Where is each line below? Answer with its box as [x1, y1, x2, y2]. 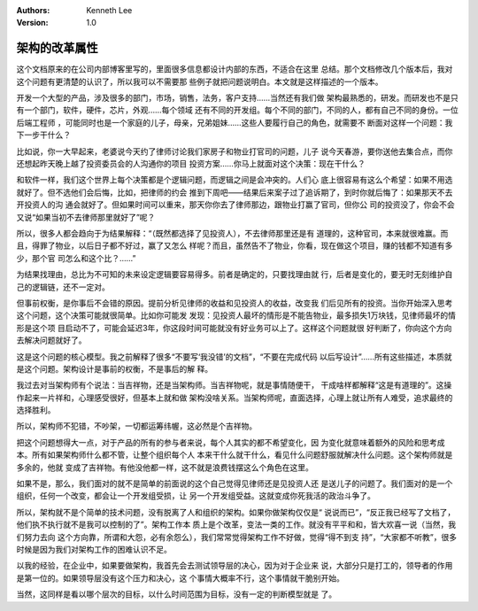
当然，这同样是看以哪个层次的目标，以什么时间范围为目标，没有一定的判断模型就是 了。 [16, 589, 336, 599]
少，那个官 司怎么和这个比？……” [16, 252, 136, 263]
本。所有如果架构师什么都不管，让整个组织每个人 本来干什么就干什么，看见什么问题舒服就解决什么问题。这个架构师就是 [16, 450, 453, 460]
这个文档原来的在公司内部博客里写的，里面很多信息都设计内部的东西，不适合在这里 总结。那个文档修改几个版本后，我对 [16, 64, 453, 74]
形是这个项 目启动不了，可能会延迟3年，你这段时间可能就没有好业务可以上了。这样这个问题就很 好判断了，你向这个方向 [16, 322, 452, 333]
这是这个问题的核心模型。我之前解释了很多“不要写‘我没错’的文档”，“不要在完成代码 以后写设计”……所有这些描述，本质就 [16, 351, 452, 362]
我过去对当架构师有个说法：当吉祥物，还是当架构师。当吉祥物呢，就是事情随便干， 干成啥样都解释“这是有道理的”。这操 [16, 380, 452, 391]
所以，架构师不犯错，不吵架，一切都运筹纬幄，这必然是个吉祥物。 [16, 421, 257, 431]
